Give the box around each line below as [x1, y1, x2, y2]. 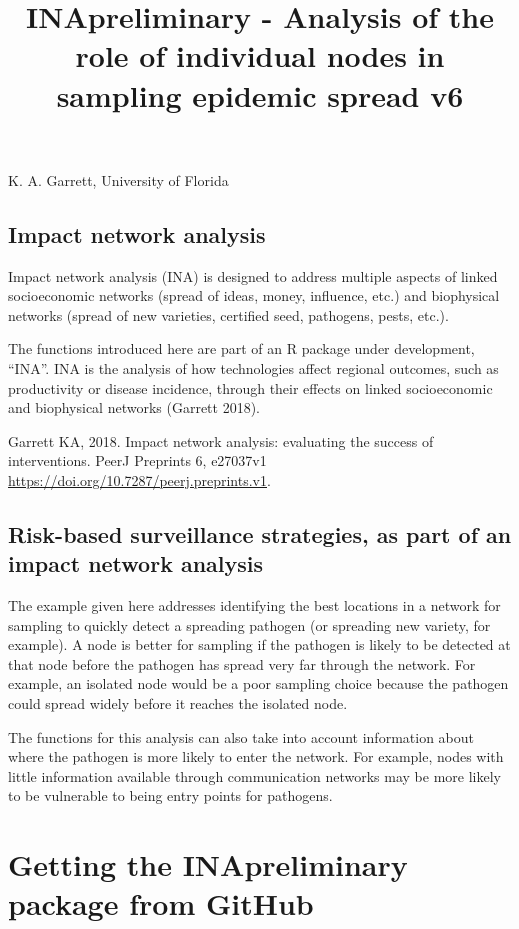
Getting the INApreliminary [8, 844, 408, 885]
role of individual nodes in [75, 35, 445, 76]
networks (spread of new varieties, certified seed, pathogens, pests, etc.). [8, 304, 449, 325]
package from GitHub [8, 883, 314, 924]
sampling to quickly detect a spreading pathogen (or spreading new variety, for [8, 614, 491, 635]
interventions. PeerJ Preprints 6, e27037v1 [8, 450, 267, 471]
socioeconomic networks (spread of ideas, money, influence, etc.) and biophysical [8, 285, 500, 306]
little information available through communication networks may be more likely [8, 765, 501, 786]
